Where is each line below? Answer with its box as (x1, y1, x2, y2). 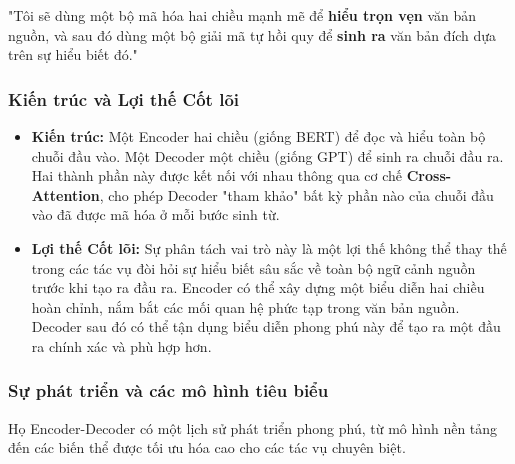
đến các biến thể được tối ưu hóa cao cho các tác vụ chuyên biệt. (8, 437, 406, 458)
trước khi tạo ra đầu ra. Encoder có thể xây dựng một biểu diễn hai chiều (31, 277, 485, 298)
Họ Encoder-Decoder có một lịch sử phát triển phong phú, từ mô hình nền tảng (8, 417, 498, 438)
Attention (31, 184, 100, 205)
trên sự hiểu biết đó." (8, 44, 138, 65)
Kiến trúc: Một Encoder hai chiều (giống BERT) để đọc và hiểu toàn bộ (31, 126, 486, 146)
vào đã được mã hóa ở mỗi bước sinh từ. (31, 204, 280, 225)
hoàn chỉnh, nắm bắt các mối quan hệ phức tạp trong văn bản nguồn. (31, 296, 460, 317)
